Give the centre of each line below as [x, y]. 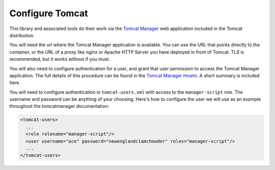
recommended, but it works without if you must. [60, 59]
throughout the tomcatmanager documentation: [59, 106]
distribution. [22, 35]
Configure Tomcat [49, 13]
